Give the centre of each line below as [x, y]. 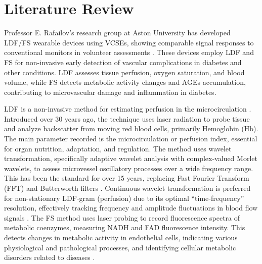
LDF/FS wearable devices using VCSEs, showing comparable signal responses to [129, 42]
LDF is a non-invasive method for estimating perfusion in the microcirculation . [128, 109]
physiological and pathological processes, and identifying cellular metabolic [120, 247]
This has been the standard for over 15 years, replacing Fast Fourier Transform [127, 178]
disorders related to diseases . [50, 257]
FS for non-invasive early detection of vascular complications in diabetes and [123, 62]
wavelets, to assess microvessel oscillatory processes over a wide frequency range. [129, 168]
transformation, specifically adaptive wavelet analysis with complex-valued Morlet [131, 158]
